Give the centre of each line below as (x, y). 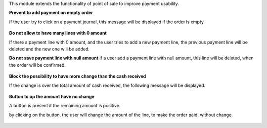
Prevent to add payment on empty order (51, 13)
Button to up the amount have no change (52, 96)
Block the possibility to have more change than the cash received (78, 76)
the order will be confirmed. (38, 65)
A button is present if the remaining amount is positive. (65, 106)
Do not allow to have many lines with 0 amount (58, 33)
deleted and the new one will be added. (49, 49)
